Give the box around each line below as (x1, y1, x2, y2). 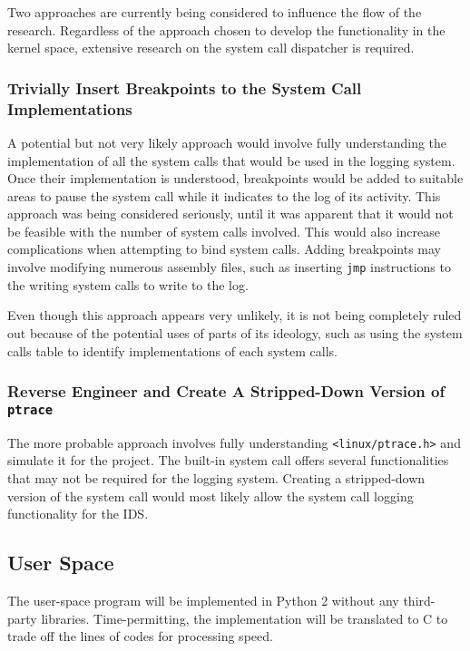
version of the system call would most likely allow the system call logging (7, 486, 414, 505)
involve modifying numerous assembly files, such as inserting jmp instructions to (7, 257, 451, 277)
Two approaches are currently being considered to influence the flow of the (7, 3, 422, 21)
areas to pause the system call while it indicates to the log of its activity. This (7, 186, 441, 205)
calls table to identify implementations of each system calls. (7, 341, 338, 360)
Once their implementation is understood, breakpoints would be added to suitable (7, 169, 464, 188)
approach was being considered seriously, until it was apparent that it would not (7, 204, 454, 223)
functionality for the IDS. (7, 504, 149, 523)
